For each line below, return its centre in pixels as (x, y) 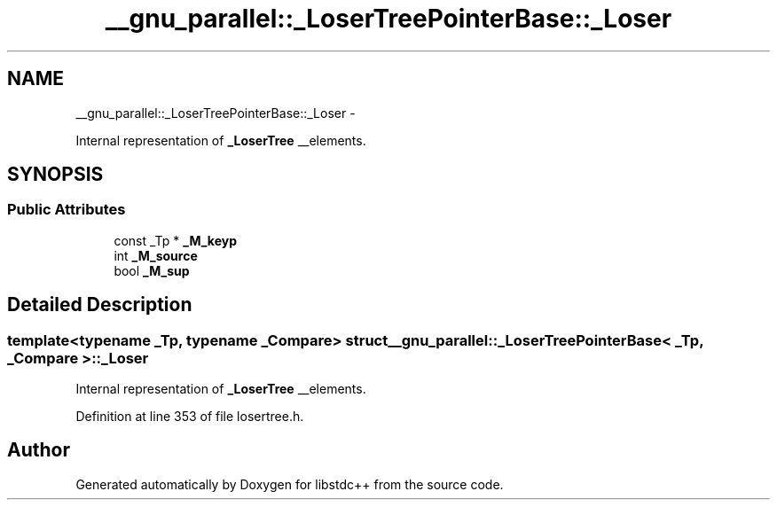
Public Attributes (67, 210)
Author (39, 450)
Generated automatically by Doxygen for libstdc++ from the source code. (290, 484)
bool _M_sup (152, 270)
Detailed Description (100, 305)
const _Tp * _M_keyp (175, 240)
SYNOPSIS (55, 175)
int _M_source (156, 255)
